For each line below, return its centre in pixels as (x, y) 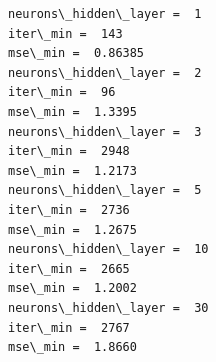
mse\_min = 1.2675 (72, 229)
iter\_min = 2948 (69, 151)
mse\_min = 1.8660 (72, 347)
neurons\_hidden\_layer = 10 (108, 249)
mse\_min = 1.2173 (72, 170)
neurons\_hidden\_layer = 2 (105, 72)
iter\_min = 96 (62, 92)
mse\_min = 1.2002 (72, 288)
